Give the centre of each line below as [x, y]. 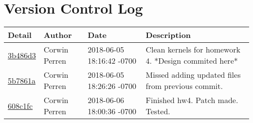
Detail [20, 35]
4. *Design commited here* [192, 61]
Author [58, 35]
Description [168, 35]
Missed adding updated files [193, 75]
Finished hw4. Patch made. [192, 100]
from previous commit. [184, 86]
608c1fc [20, 105]
